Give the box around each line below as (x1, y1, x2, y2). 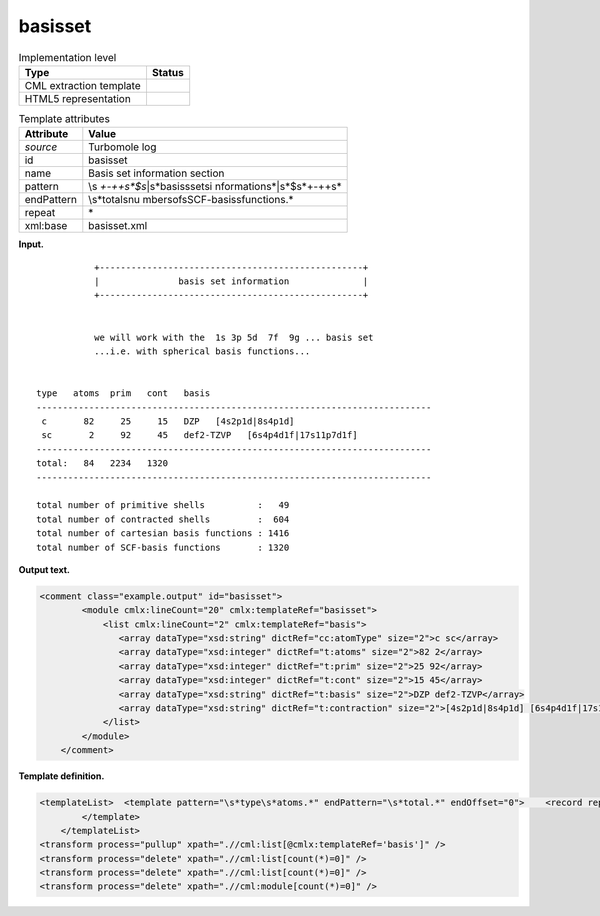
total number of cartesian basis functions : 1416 (36, 528, 290, 539)
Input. (18, 238, 44, 250)
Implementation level (18, 50, 117, 64)
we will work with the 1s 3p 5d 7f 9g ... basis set (93, 331, 374, 343)
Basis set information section (88, 166, 225, 180)
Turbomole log (88, 140, 157, 154)
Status (151, 65, 184, 79)
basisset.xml (88, 219, 148, 233)
